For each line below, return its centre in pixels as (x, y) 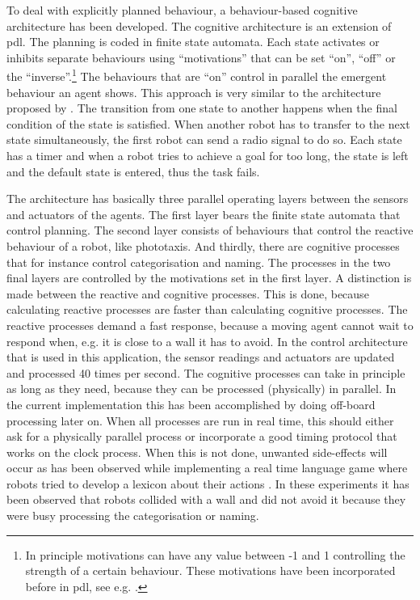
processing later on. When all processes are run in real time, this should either (200, 420)
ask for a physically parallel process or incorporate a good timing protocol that (202, 436)
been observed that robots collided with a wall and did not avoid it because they (206, 499)
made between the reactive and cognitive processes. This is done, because (188, 293)
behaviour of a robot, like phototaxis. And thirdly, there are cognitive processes (203, 245)
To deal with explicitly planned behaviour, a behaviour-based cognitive (182, 10)
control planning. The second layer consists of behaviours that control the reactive (210, 230)
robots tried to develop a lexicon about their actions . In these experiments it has (208, 483)
